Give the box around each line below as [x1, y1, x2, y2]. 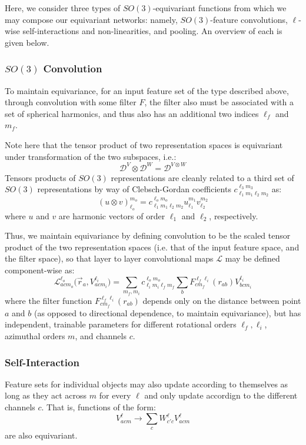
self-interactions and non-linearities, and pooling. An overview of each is [22, 25, 282, 37]
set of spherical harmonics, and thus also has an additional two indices [5, 107, 259, 119]
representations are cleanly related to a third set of [111, 171, 294, 183]
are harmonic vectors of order [58, 209, 165, 222]
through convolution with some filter [5, 96, 137, 108]
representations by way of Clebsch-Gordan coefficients [37, 183, 231, 195]
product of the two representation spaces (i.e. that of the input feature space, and [5, 240, 300, 253]
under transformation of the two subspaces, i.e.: [5, 150, 177, 162]
